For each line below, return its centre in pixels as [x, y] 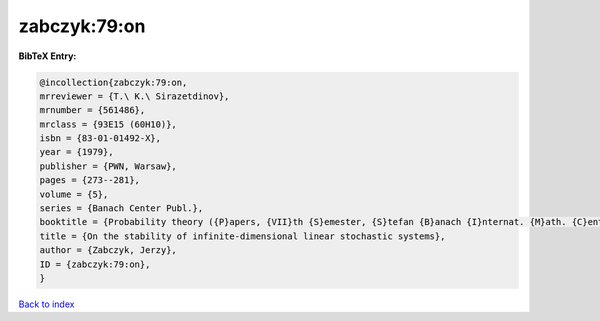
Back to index [46, 304]
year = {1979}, [76, 152]
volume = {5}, [74, 194]
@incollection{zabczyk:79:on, [113, 82]
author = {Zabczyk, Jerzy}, [108, 250]
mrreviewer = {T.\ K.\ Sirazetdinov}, [134, 96]
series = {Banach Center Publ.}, [121, 208]
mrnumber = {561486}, [92, 110]
